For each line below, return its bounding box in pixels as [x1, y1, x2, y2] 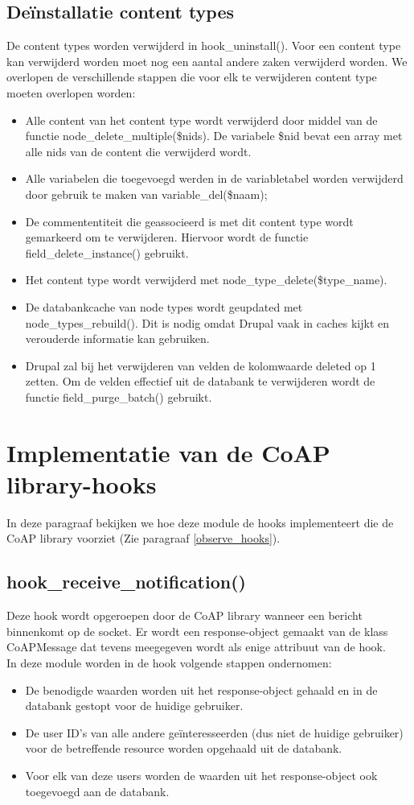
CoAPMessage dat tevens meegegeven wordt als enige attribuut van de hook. [6, 638, 386, 655]
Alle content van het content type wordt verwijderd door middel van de [25, 111, 378, 128]
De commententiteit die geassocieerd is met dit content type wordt [25, 213, 354, 229]
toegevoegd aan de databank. [25, 782, 170, 799]
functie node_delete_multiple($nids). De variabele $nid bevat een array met [25, 127, 403, 144]
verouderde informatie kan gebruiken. [25, 330, 210, 347]
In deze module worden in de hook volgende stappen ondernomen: [6, 654, 332, 671]
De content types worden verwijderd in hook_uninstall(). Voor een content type [6, 37, 401, 54]
